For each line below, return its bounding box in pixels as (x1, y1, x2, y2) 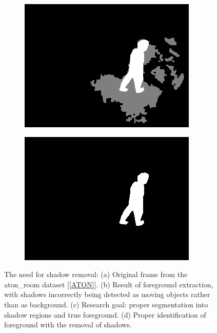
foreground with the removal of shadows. (4, 319, 132, 330)
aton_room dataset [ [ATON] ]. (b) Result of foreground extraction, (4, 279, 213, 289)
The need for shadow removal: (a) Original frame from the (4, 269, 188, 280)
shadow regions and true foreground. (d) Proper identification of (4, 309, 206, 320)
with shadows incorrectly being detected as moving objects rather (4, 289, 210, 300)
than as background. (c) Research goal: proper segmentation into (4, 299, 208, 309)
